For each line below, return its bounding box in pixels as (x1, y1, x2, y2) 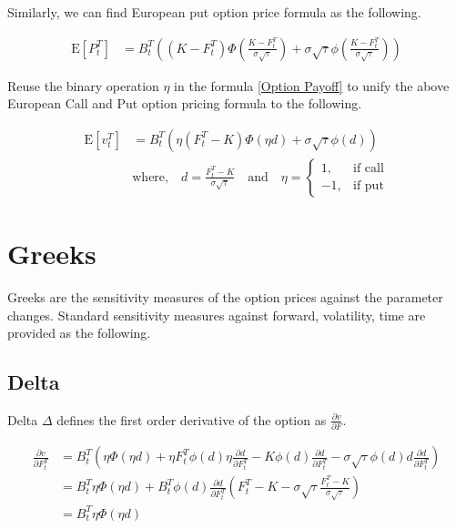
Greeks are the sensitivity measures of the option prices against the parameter (7, 288, 443, 306)
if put (353, 179, 384, 193)
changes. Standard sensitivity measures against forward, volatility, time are (7, 305, 426, 324)
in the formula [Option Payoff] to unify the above (174, 76, 450, 95)
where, (132, 170, 168, 184)
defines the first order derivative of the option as (56, 410, 327, 429)
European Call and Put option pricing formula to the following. (7, 94, 362, 113)
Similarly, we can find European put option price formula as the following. (7, 3, 421, 21)
